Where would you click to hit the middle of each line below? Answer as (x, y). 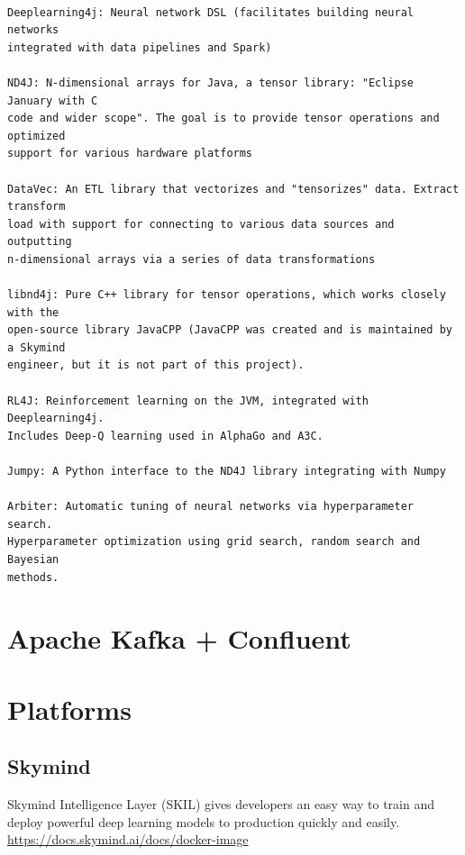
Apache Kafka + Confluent (179, 638)
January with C (53, 100)
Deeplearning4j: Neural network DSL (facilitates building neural (211, 12)
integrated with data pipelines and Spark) (140, 47)
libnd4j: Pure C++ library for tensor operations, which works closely (227, 295)
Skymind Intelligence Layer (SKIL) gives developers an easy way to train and (221, 804)
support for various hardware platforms (130, 154)
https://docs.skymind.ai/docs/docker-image (128, 839)
